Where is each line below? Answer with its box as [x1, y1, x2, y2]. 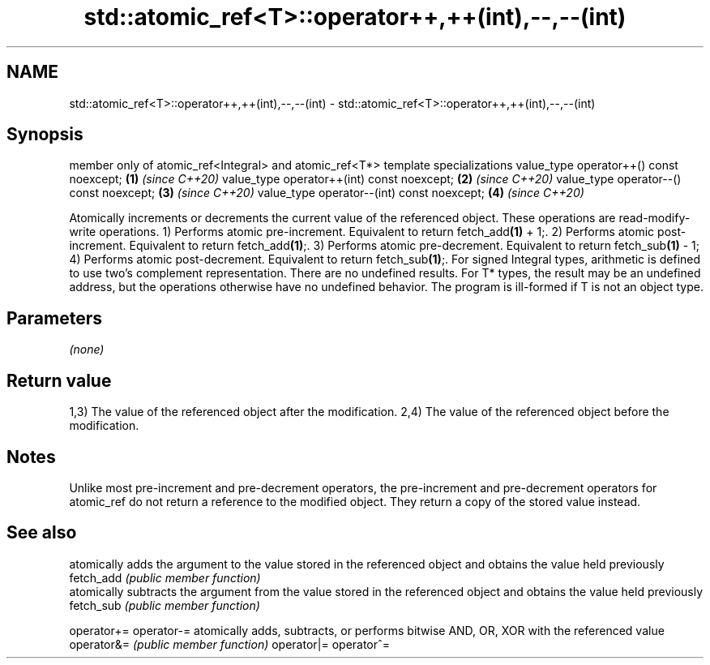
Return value [6, 370, 112, 391]
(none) [69, 342, 105, 357]
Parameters [6, 307, 102, 328]
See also [6, 522, 77, 543]
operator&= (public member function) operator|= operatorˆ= [69, 637, 391, 651]
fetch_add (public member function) [69, 570, 261, 585]
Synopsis [6, 124, 83, 145]
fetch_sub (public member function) [69, 598, 260, 612]
